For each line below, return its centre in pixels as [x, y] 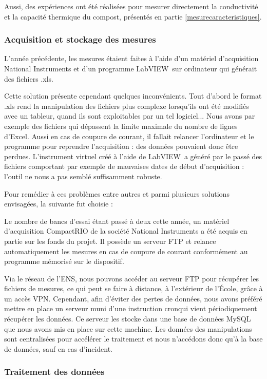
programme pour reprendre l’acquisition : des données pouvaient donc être [121, 146]
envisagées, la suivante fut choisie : [59, 204]
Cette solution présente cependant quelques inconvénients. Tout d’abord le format [133, 96]
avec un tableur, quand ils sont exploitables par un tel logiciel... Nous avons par [130, 116]
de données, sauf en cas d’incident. [59, 348]
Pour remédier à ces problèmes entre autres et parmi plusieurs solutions [117, 193]
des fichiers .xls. [29, 78]
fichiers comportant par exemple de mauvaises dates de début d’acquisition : [124, 166]
